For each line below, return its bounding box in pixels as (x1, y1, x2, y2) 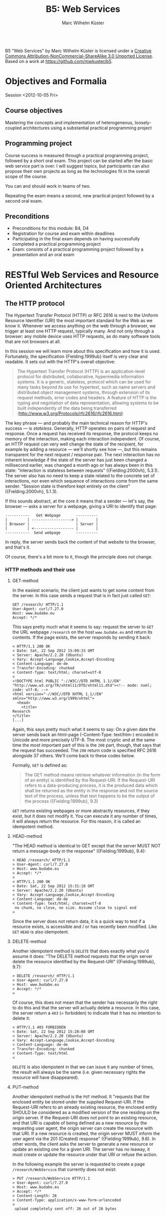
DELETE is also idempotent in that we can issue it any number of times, (12, 1064, 154, 1070)
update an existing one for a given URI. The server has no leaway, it (12, 1146, 150, 1152)
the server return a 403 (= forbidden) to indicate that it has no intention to (12, 1010, 161, 1016)
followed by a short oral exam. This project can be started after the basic (5, 158, 153, 164)
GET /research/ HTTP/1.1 (12, 602, 64, 607)
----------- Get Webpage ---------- (5, 513, 98, 518)
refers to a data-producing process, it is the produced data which (24, 782, 158, 788)
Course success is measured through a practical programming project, (5, 152, 149, 158)
